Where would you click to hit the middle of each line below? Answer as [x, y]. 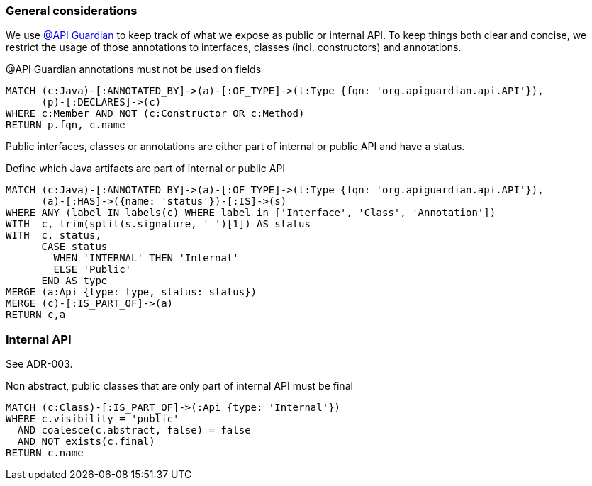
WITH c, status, [54, 236]
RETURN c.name [45, 453]
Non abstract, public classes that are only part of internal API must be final [179, 386]
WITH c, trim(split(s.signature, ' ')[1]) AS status [158, 224]
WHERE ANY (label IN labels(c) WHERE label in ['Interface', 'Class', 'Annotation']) [251, 213]
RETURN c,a [36, 315]
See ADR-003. [39, 364]
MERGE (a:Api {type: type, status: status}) [132, 292]
